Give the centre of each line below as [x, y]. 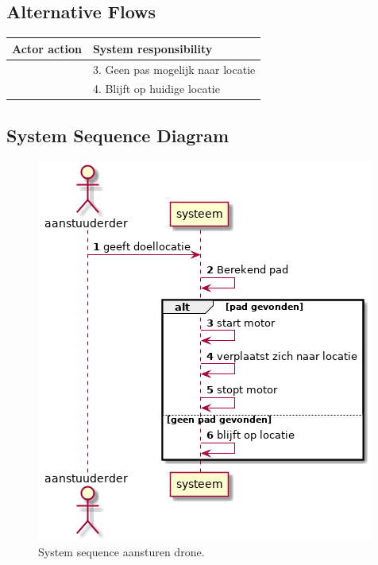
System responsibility [152, 48]
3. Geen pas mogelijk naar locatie [174, 69]
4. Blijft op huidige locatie [156, 89]
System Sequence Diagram [118, 135]
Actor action [47, 48]
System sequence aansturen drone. [121, 552]
